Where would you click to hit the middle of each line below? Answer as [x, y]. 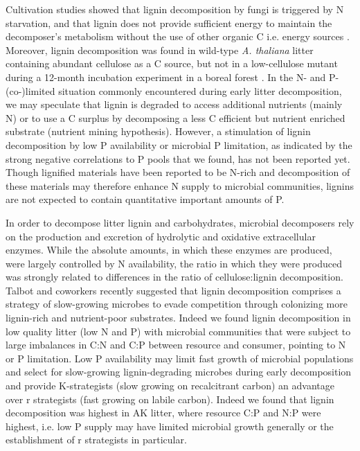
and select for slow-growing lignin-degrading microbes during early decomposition [179, 372]
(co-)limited [30, 90]
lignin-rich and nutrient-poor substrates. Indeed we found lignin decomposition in [178, 318]
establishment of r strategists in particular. [96, 440]
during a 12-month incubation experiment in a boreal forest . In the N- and [166, 77]
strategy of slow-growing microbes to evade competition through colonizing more [177, 304]
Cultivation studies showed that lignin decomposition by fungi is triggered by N [175, 9]
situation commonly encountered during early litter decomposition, [200, 90]
